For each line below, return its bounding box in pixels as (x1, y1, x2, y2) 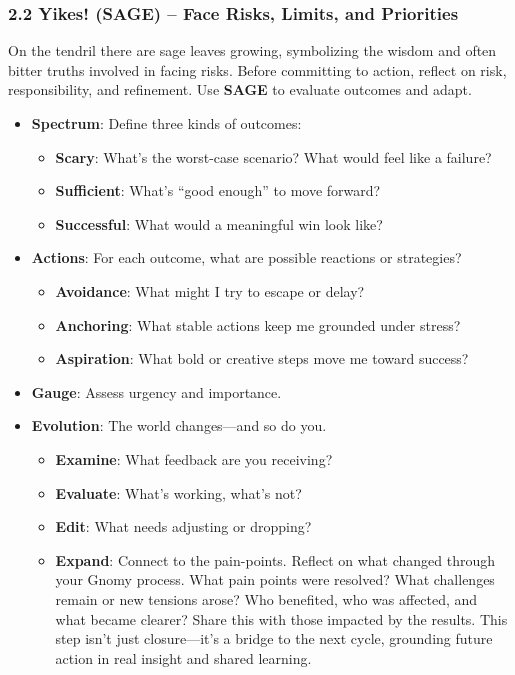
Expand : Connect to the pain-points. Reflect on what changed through (55, 549, 496, 570)
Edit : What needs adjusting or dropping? (55, 516, 312, 537)
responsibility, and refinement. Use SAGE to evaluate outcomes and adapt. (8, 79, 472, 100)
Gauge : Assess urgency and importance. (31, 381, 282, 402)
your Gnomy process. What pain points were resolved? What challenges (55, 569, 495, 590)
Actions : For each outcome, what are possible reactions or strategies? (31, 247, 462, 268)
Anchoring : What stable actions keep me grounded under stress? (55, 314, 461, 335)
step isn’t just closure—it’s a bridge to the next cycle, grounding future (55, 628, 493, 649)
